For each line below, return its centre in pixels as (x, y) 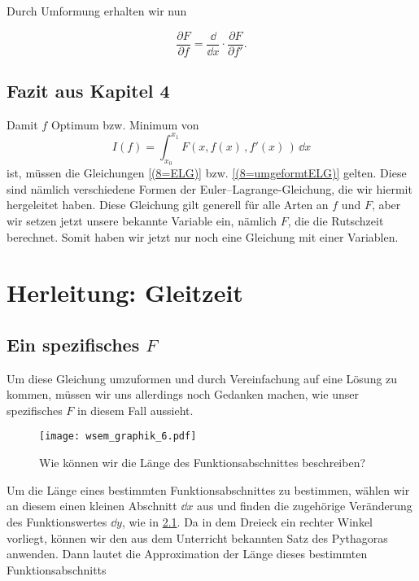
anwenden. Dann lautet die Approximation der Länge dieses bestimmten (187, 554)
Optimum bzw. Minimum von (125, 124)
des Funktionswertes (57, 521)
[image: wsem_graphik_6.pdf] (118, 437)
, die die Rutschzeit (336, 220)
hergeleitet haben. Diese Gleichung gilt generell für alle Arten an (168, 205)
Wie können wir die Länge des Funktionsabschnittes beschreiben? (203, 463)
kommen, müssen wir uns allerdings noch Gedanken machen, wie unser (183, 394)
